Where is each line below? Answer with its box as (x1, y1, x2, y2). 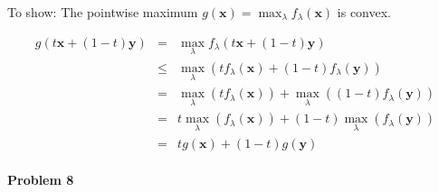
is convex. (337, 3, 391, 21)
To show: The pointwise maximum (7, 3, 198, 21)
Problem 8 (7, 170, 74, 189)
